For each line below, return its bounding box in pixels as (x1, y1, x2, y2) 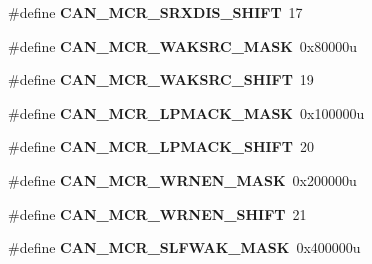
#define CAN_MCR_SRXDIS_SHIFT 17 (8, 2, 303, 22)
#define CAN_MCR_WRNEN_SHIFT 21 (8, 203, 307, 224)
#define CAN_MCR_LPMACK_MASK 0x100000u (8, 102, 365, 123)
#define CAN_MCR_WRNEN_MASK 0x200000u (8, 169, 357, 190)
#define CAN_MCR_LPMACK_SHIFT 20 (8, 136, 314, 157)
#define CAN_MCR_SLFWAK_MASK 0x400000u (8, 237, 361, 258)
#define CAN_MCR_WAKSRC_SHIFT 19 (8, 69, 314, 90)
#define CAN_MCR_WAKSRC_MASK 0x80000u (8, 35, 358, 56)
